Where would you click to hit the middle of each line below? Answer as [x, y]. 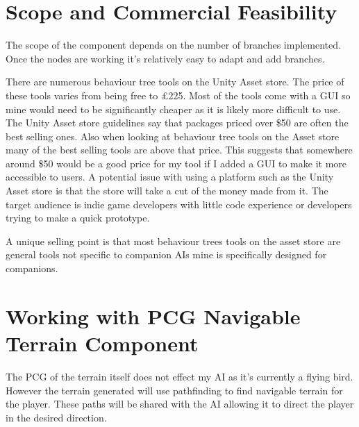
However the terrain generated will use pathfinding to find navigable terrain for [174, 390]
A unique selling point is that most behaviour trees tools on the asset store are [173, 241]
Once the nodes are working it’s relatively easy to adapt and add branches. [165, 58]
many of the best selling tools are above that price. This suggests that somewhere [179, 150]
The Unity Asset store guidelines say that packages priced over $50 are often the [177, 123]
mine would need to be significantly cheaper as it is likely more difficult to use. [173, 109]
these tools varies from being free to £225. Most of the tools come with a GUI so [178, 95]
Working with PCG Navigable [153, 316]
